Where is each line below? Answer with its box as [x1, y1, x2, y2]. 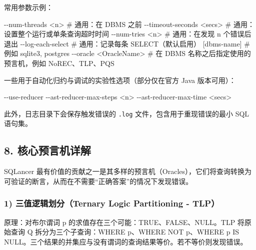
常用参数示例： [4, 2, 53, 12]
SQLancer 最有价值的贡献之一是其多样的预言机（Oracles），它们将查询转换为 [4, 166, 252, 176]
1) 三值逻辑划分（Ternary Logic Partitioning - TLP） [4, 197, 219, 209]
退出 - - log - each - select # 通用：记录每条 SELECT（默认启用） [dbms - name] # [4, 38, 250, 48]
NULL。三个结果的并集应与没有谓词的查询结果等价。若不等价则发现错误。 [4, 236, 247, 246]
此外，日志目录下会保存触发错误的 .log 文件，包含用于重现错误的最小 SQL [4, 108, 249, 118]
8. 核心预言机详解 [4, 142, 91, 158]
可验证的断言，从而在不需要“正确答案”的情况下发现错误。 [4, 175, 193, 186]
